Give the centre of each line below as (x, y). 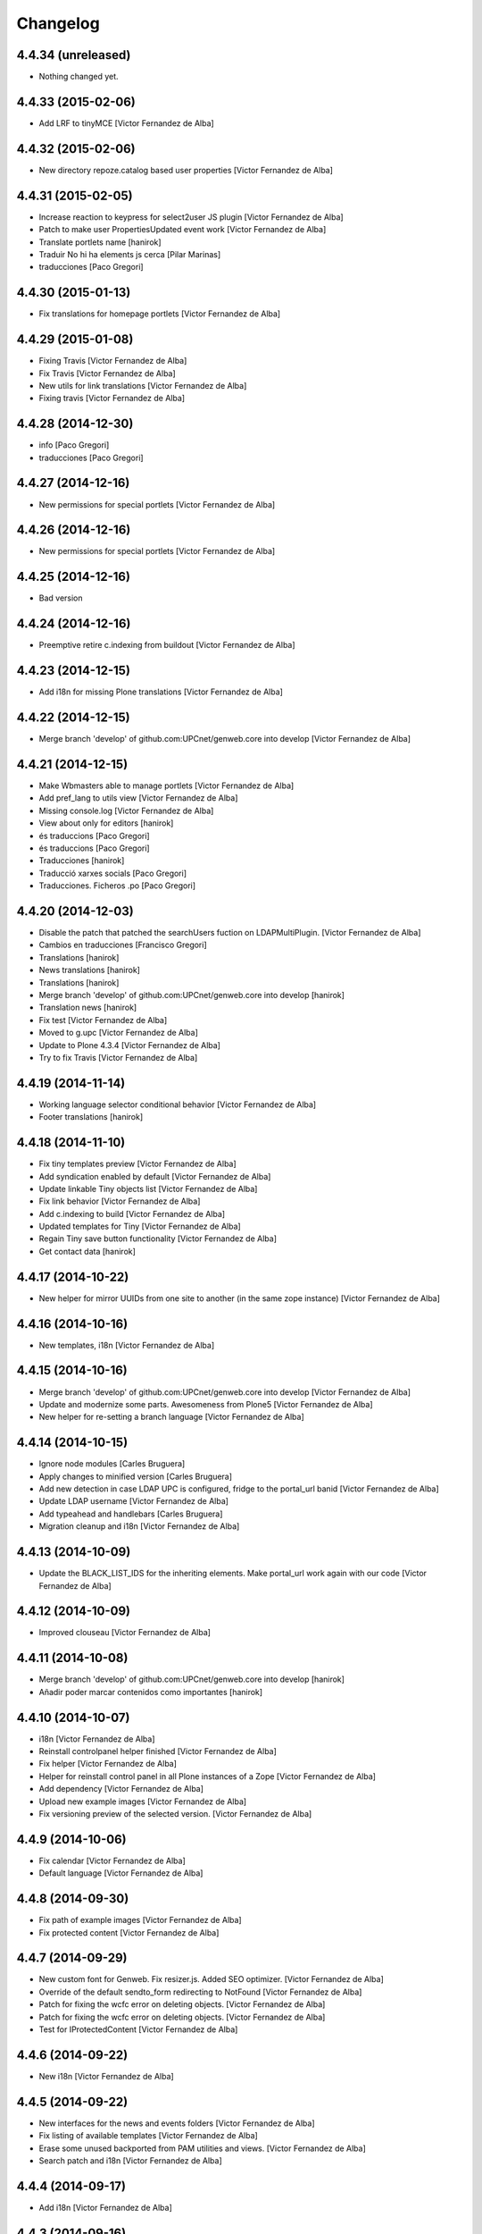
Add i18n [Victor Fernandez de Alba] (106, 2207)
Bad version (61, 598)
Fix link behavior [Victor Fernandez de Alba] (120, 1201)
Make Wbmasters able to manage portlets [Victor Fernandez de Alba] (166, 785)
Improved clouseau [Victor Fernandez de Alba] (125, 1633)
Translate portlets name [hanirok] (100, 242)
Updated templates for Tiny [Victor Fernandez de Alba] (140, 1226)
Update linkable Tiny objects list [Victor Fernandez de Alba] (148, 1188)
